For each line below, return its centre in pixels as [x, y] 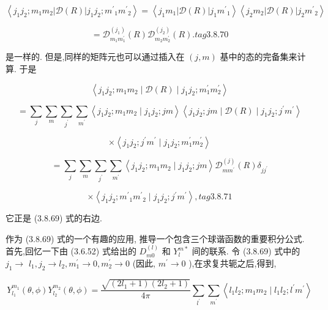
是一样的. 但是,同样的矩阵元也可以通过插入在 [95, 57]
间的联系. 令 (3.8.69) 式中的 [246, 251]
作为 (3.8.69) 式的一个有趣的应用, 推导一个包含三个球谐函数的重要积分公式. [155, 238]
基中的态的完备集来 [259, 57]
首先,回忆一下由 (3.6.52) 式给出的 [71, 251]
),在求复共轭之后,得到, [233, 263]
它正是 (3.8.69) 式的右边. [54, 218]
